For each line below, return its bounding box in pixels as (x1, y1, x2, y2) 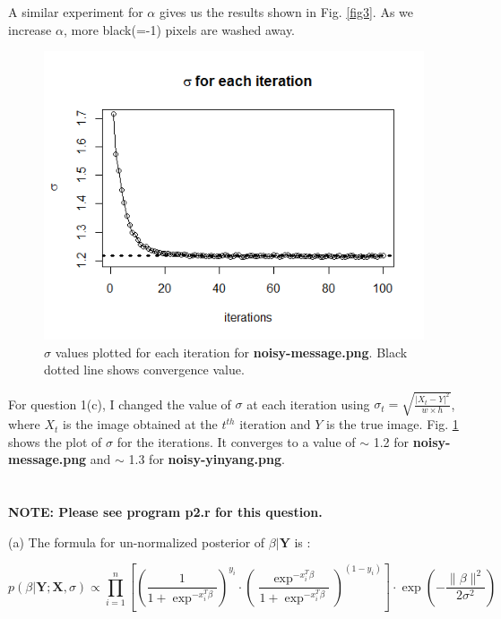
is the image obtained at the (63, 415, 218, 434)
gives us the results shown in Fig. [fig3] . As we (159, 3, 414, 21)
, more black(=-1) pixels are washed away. (63, 20, 296, 39)
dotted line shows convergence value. (44, 360, 245, 379)
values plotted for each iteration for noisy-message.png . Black (55, 342, 408, 361)
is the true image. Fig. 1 (326, 415, 459, 434)
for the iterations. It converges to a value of (117, 432, 356, 451)
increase (8, 20, 52, 39)
